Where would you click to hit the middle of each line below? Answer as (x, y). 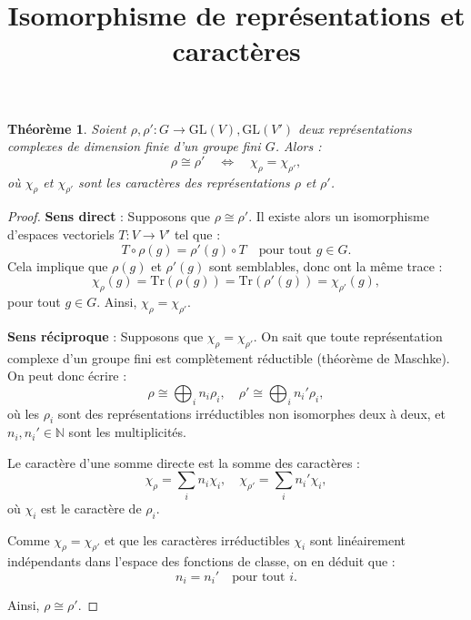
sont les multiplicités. (127, 432)
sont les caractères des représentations (184, 182)
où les (24, 413)
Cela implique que (58, 265)
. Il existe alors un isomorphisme (339, 216)
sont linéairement (358, 539)
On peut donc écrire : (67, 376)
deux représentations (355, 128)
